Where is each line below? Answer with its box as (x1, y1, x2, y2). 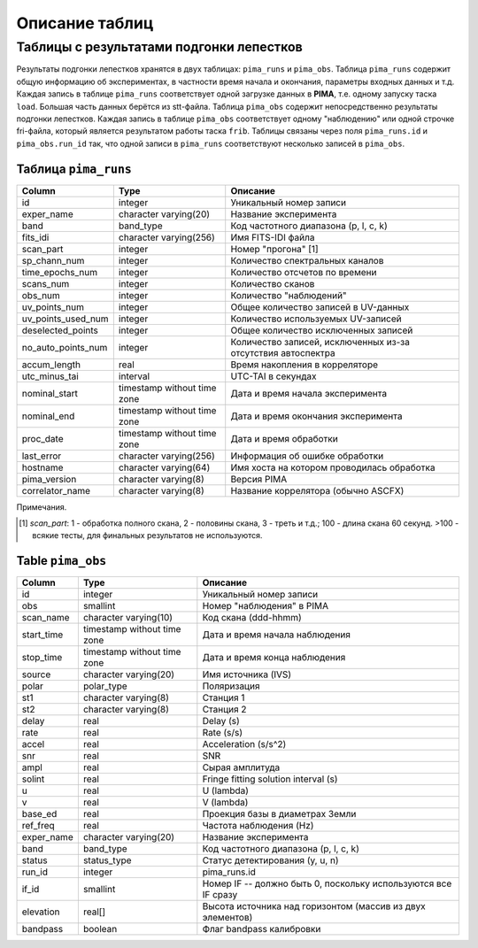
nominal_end (21, 410, 75, 422)
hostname (21, 461, 64, 474)
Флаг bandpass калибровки (202, 923, 321, 936)
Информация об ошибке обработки (230, 450, 384, 462)
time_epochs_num (21, 266, 98, 278)
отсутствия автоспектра (230, 346, 335, 358)
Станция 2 (202, 704, 247, 716)
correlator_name (21, 484, 90, 497)
